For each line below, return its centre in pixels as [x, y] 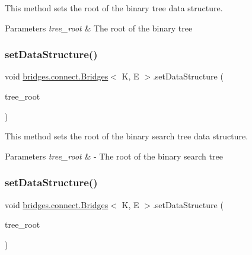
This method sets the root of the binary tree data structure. [114, 8]
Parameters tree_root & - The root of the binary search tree [114, 156]
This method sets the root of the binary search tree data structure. [127, 136]
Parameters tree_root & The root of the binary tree [99, 28]
